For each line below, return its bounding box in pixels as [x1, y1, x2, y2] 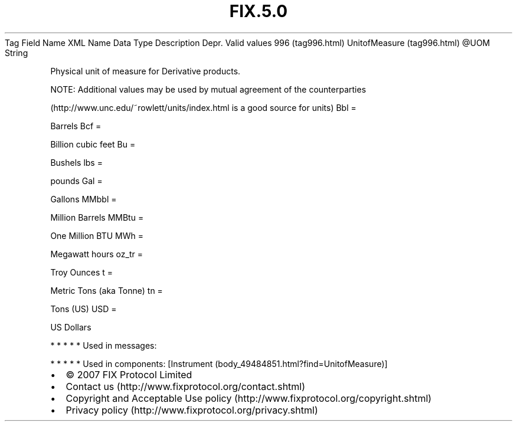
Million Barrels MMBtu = [50, 212, 144, 222]
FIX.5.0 [229, 1, 288, 21]
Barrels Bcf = [50, 120, 102, 131]
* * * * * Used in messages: [50, 340, 157, 350]
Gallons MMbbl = [50, 194, 117, 204]
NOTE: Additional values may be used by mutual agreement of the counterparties [50, 84, 367, 94]
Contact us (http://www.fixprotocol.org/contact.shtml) [66, 380, 306, 392]
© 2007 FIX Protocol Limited [66, 368, 192, 381]
